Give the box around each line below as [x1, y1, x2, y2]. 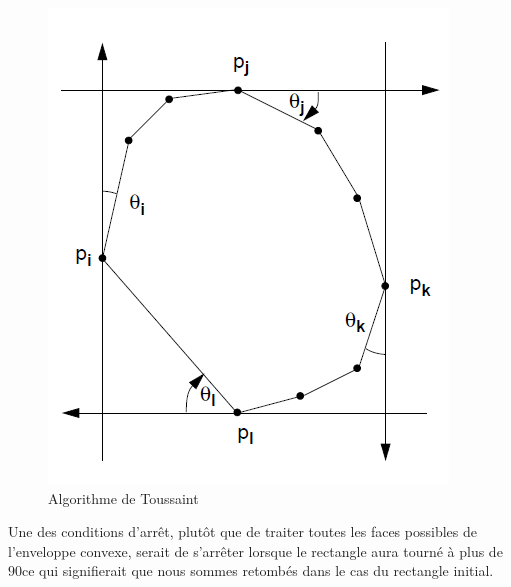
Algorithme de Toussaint [48, 487, 199, 508]
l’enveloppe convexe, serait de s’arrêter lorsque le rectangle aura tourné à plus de [8, 540, 503, 561]
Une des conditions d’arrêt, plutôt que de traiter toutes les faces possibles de [8, 521, 477, 542]
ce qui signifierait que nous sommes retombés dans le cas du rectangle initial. [22, 560, 494, 581]
